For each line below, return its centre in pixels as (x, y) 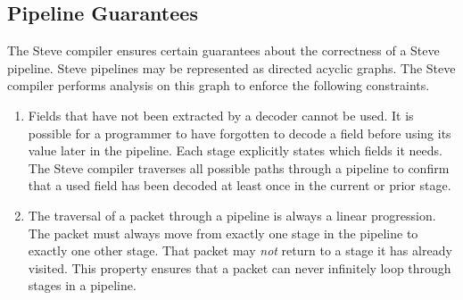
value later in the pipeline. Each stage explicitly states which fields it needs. (235, 150)
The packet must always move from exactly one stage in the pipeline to (223, 233)
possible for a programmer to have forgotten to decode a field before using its (240, 133)
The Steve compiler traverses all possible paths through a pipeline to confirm (239, 167)
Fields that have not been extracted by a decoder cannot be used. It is (221, 115)
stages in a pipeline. (82, 285)
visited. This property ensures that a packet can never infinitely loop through (240, 267)
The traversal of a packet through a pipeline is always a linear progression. (232, 215)
